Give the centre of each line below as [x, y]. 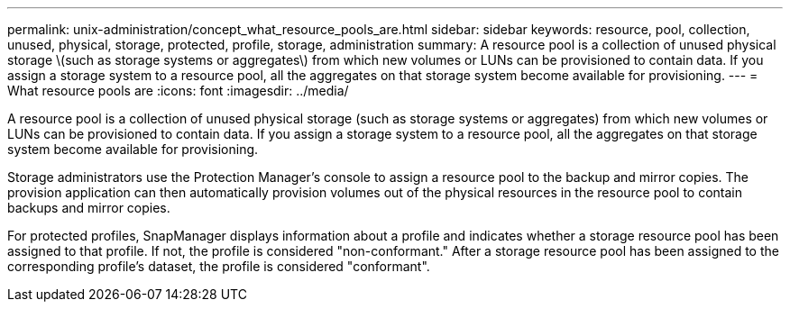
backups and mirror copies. [89, 208]
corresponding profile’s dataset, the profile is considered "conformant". [219, 266]
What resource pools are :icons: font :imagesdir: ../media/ [178, 91]
